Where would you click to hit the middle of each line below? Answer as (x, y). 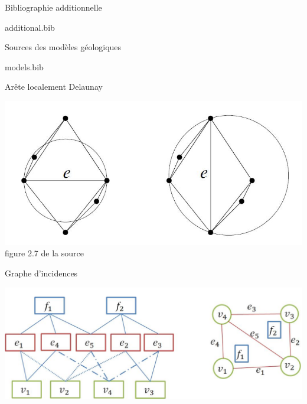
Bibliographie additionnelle (53, 7)
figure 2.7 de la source (44, 253)
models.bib (24, 66)
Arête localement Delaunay (54, 87)
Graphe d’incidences (41, 273)
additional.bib (30, 27)
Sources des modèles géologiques (63, 47)
